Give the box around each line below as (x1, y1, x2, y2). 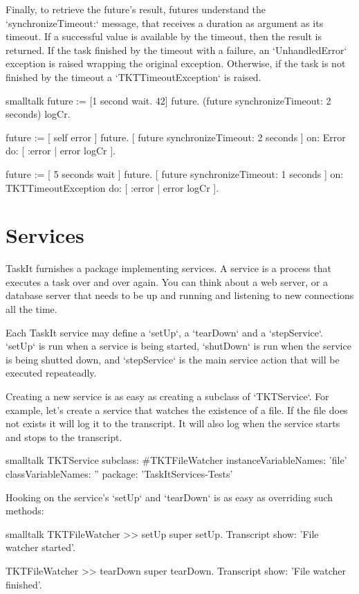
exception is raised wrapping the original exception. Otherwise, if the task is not (6, 56, 346, 71)
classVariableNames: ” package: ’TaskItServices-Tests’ (6, 466, 233, 480)
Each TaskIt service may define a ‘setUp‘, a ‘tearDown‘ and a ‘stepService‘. (6, 325, 323, 339)
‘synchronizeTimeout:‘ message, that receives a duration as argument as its (6, 15, 324, 30)
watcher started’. (6, 540, 75, 555)
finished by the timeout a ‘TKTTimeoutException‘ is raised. (6, 69, 261, 84)
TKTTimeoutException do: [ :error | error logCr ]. (6, 180, 219, 195)
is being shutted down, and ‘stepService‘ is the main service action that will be (6, 352, 340, 366)
